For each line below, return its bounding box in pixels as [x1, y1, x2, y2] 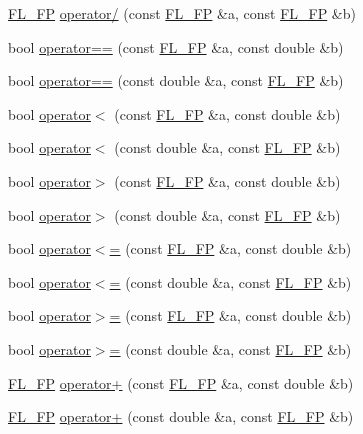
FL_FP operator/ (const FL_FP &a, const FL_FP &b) [8, 3, 356, 23]
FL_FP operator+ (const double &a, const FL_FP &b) [8, 406, 354, 427]
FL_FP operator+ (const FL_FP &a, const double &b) [8, 372, 354, 393]
